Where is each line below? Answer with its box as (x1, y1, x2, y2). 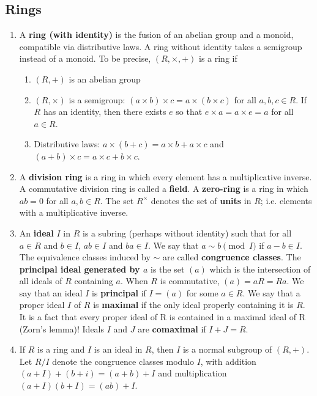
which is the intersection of (209, 262, 311, 275)
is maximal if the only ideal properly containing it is (93, 298, 294, 311)
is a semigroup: (69, 93, 125, 106)
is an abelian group (69, 72, 141, 85)
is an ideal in (94, 343, 143, 356)
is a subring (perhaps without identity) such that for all (82, 226, 292, 239)
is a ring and (37, 343, 85, 356)
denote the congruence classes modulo (52, 354, 194, 367)
